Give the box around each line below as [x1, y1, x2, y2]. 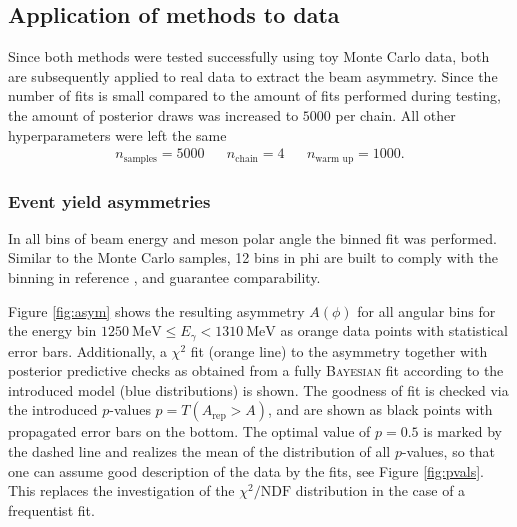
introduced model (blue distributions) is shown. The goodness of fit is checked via [8, 379, 509, 400]
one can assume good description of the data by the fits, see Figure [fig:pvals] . [8, 460, 484, 481]
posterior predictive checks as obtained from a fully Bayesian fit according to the [8, 360, 504, 381]
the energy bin [8, 320, 97, 341]
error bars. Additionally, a [8, 340, 167, 361]
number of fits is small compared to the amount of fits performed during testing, [8, 85, 501, 106]
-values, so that [401, 441, 496, 462]
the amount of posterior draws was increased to [8, 104, 299, 125]
